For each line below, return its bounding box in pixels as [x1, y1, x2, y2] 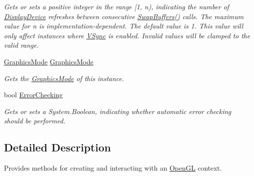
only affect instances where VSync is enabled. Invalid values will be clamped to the [4, 30, 250, 40]
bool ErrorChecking [4, 89, 63, 100]
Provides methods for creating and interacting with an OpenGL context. [4, 163, 222, 173]
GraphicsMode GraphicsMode [4, 56, 94, 66]
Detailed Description [4, 140, 111, 155]
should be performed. [4, 116, 66, 126]
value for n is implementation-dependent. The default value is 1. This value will [4, 21, 243, 31]
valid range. [4, 40, 39, 50]
